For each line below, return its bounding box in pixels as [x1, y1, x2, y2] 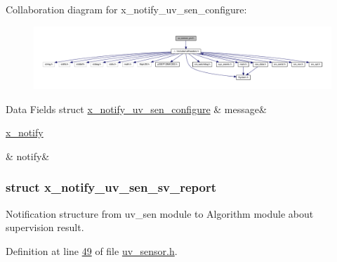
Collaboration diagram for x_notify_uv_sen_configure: [6, 2, 247, 16]
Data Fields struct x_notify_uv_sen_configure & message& [6, 101, 267, 116]
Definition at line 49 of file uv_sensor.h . [6, 243, 178, 258]
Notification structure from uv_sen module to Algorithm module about [6, 206, 314, 221]
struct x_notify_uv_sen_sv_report [6, 178, 217, 196]
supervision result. [6, 220, 84, 235]
